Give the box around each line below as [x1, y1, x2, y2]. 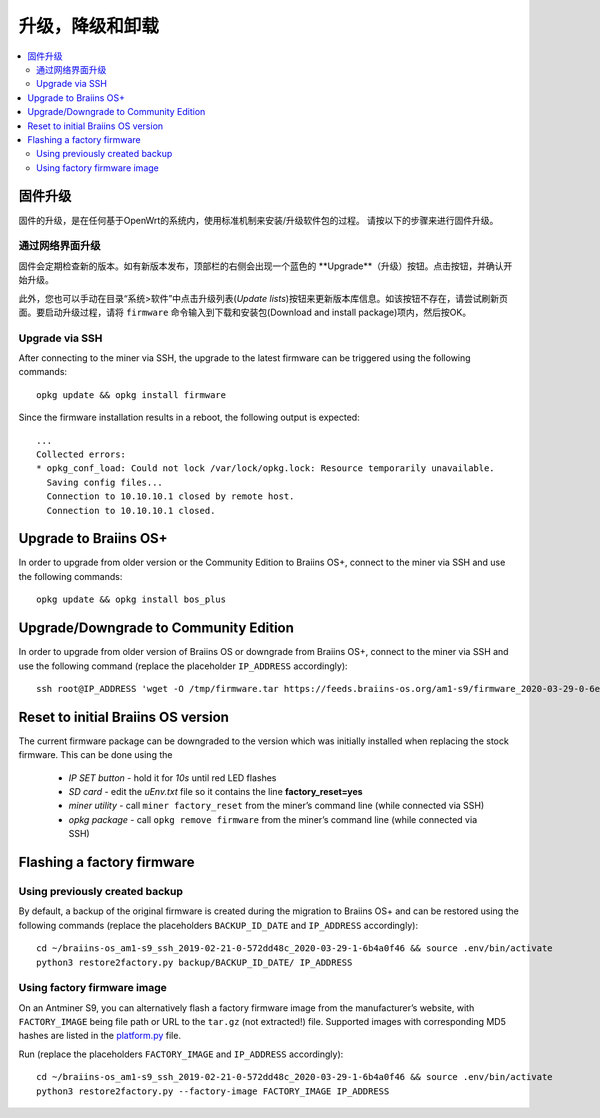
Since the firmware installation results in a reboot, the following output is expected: [18, 411, 360, 424]
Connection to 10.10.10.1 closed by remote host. [46, 491, 295, 502]
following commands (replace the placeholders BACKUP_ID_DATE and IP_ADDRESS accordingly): [18, 919, 419, 931]
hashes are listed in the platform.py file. [18, 1030, 182, 1042]
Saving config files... [46, 476, 164, 488]
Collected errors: [36, 448, 127, 460]
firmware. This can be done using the [18, 749, 173, 761]
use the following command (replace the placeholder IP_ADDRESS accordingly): [18, 660, 349, 672]
